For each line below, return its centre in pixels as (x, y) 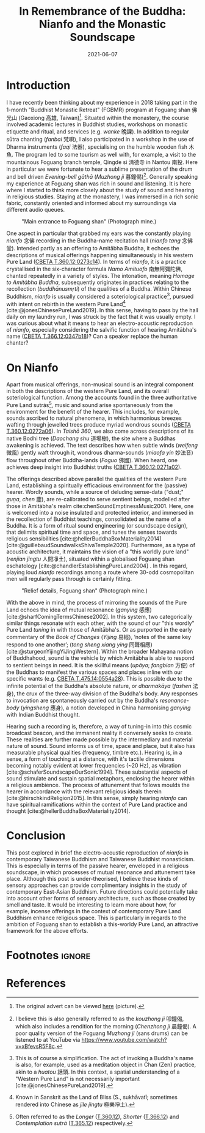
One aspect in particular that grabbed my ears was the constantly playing (99, 233)
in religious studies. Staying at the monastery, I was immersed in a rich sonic (103, 196)
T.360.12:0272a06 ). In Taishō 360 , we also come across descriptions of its (100, 431)
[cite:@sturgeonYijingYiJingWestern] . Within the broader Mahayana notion (100, 651)
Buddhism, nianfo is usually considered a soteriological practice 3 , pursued (100, 296)
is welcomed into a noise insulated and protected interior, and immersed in (100, 512)
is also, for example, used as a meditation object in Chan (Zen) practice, (106, 1064)
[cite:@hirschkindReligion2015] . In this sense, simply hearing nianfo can (97, 798)
